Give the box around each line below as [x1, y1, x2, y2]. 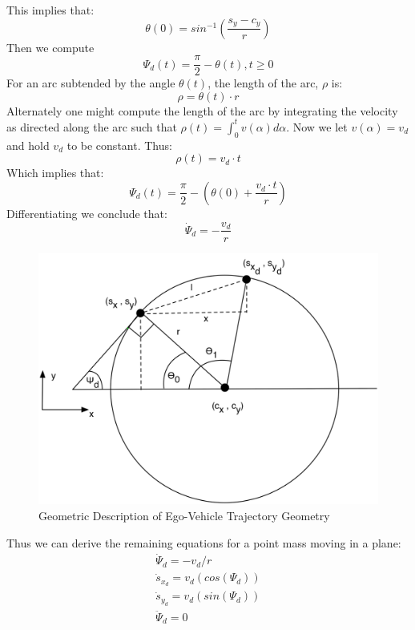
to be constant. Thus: [66, 136, 172, 153]
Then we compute [6, 38, 95, 55]
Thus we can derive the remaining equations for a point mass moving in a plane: [6, 534, 401, 551]
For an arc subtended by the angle [6, 75, 175, 91]
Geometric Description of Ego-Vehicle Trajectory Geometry [38, 507, 330, 524]
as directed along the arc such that [6, 118, 177, 135]
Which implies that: [6, 164, 104, 181]
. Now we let [286, 118, 348, 135]
